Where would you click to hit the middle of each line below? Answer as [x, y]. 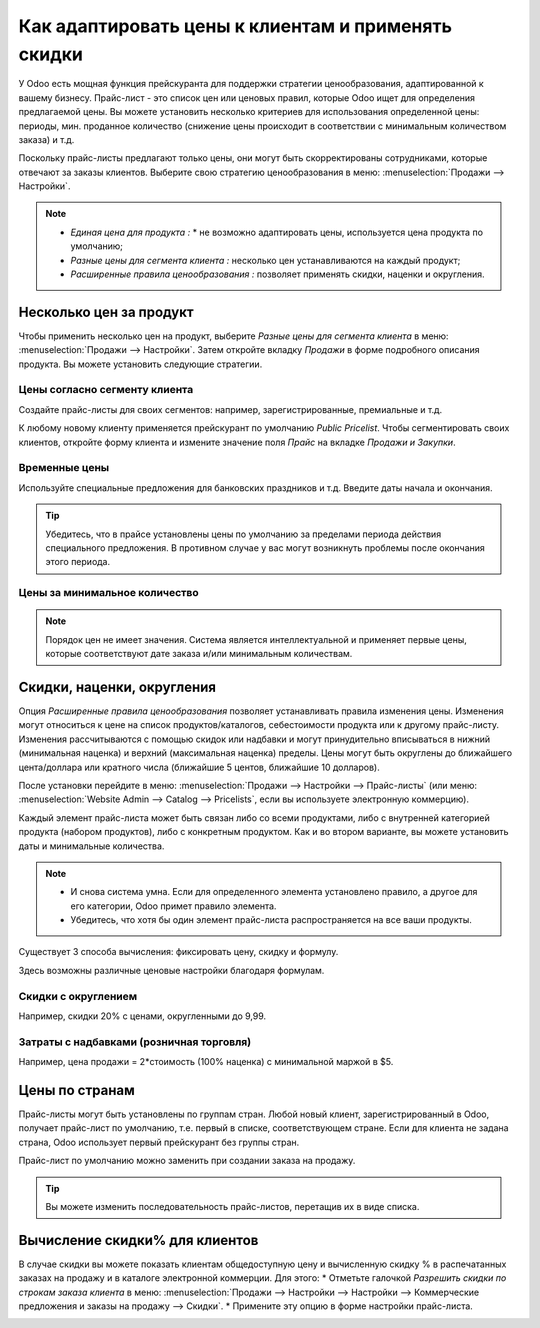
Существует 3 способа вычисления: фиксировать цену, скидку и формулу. [178, 952]
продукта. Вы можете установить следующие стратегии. [140, 364]
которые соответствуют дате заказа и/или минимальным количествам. [199, 654]
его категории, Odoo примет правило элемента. [173, 906]
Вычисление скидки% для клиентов [138, 1240]
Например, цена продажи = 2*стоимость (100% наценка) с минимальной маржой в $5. [206, 1062]
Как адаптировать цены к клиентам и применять [235, 26]
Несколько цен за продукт [106, 311]
